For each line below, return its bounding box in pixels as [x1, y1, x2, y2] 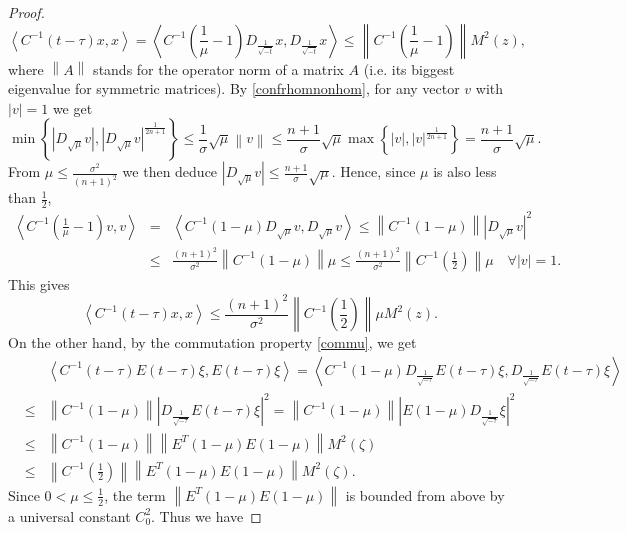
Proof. [8, 2, 45, 22]
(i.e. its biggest [363, 58, 455, 79]
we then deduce [122, 161, 218, 182]
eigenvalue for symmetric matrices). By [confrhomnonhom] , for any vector [8, 78, 460, 99]
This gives [8, 273, 70, 294]
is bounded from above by [345, 484, 505, 505]
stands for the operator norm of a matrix [93, 58, 344, 79]
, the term [104, 484, 166, 505]
